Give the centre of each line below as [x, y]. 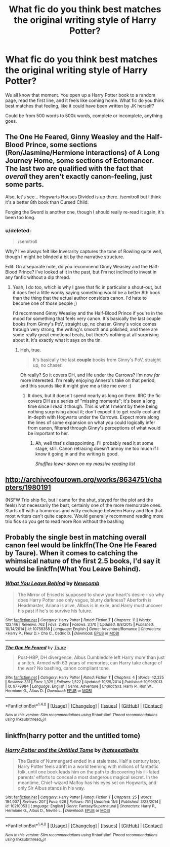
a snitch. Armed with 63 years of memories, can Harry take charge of [90, 662]
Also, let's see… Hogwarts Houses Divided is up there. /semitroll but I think [83, 197]
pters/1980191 [28, 488]
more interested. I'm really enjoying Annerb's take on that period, [88, 380]
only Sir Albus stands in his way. [51, 788]
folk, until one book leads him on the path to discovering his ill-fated [89, 772]
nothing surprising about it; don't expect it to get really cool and [94, 412]
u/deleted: [18, 230]
